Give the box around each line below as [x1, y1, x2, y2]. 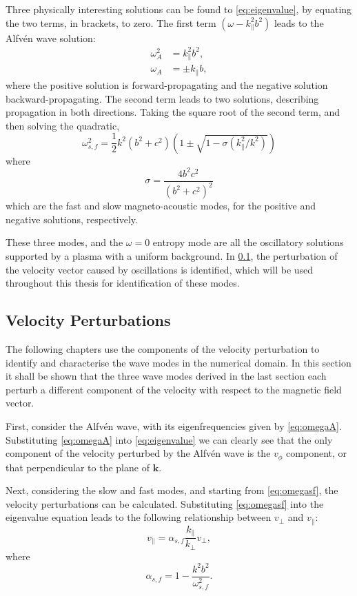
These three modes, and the [6, 235, 123, 249]
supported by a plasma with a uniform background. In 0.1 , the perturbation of [6, 249, 338, 263]
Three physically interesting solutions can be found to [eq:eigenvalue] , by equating [6, 2, 352, 16]
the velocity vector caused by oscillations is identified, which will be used [6, 262, 314, 276]
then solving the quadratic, [6, 118, 120, 132]
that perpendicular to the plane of [6, 460, 150, 474]
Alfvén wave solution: [6, 30, 96, 45]
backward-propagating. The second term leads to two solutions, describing [6, 91, 319, 105]
